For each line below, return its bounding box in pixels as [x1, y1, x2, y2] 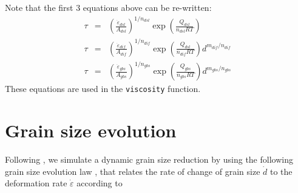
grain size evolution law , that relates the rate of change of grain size [5, 165, 260, 177]
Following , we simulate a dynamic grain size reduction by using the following [5, 152, 293, 165]
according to [76, 177, 123, 189]
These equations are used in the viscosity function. [5, 82, 201, 95]
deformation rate [5, 177, 67, 189]
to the [269, 165, 293, 177]
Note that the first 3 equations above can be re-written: [5, 1, 212, 13]
